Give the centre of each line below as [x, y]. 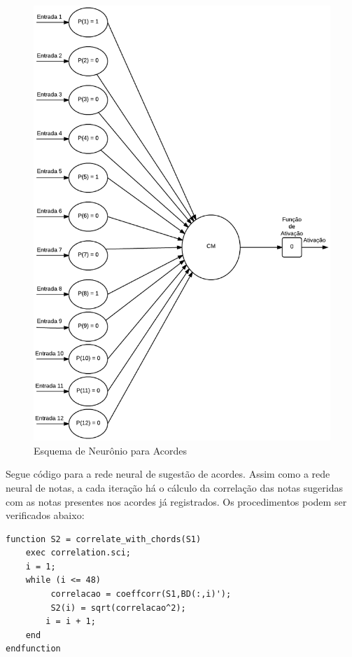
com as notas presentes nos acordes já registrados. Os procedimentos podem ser [176, 501]
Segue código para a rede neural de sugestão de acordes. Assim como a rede [168, 474]
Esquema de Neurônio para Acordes [111, 450]
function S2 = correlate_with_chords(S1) [104, 539]
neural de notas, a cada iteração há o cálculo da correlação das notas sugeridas [174, 487]
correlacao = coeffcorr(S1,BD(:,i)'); [141, 594]
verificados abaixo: [45, 515]
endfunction [33, 649]
